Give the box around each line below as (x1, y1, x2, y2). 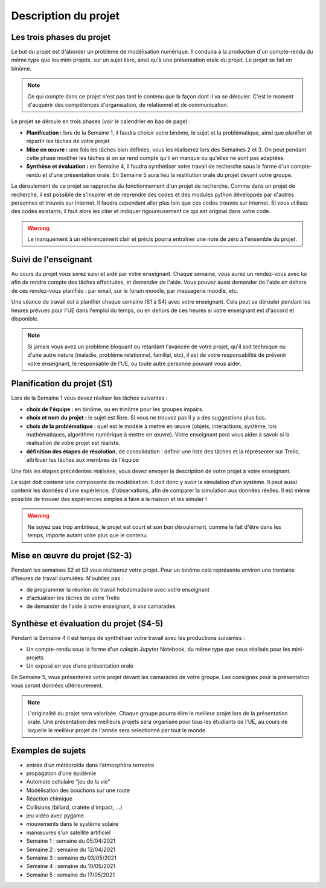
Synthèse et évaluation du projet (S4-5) (11, 619, 164, 629)
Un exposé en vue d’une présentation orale (26, 662, 134, 669)
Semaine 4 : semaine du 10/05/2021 (26, 863, 116, 870)
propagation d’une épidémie (26, 770, 97, 777)
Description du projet (11, 9, 120, 22)
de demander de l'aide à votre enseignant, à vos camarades (26, 602, 176, 610)
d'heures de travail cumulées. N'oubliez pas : (11, 575, 124, 582)
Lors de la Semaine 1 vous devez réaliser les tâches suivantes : (11, 394, 168, 401)
